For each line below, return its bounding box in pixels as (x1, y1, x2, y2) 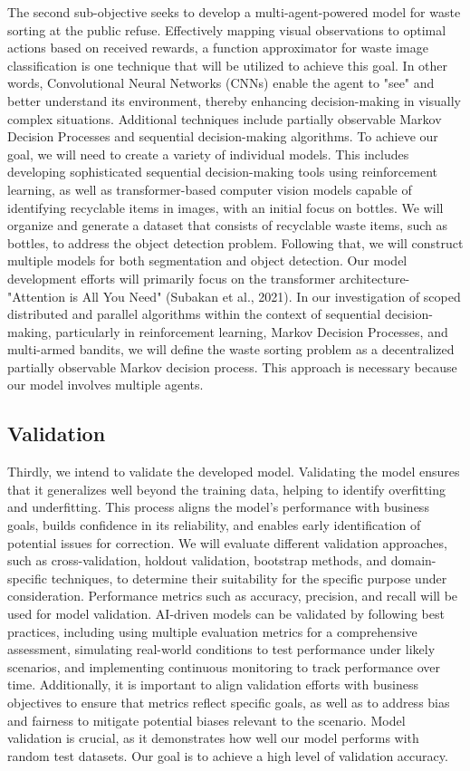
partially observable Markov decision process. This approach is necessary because (7, 357, 457, 376)
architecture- (339, 268, 410, 287)
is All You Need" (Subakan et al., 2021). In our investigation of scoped (69, 286, 461, 305)
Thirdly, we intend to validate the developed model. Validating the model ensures (7, 462, 460, 481)
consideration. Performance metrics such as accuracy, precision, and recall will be (7, 586, 458, 605)
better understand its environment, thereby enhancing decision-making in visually (7, 91, 462, 110)
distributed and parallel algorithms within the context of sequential (7, 304, 381, 323)
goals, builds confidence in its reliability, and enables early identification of (7, 516, 421, 535)
